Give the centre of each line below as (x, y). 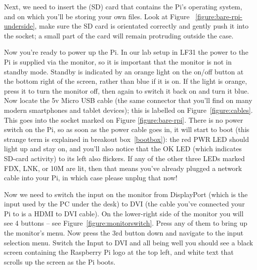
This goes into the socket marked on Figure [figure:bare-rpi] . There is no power (124, 119)
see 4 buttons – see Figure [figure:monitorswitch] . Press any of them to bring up (126, 223)
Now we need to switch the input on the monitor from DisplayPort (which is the (126, 194)
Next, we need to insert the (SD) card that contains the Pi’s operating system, (123, 6)
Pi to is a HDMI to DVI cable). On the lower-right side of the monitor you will (124, 213)
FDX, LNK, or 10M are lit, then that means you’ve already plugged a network (123, 168)
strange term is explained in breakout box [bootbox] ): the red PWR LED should (127, 139)
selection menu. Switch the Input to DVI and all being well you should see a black (129, 242)
